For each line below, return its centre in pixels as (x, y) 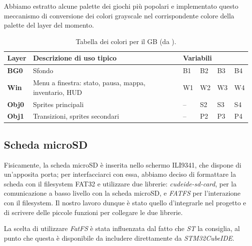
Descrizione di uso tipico (75, 58)
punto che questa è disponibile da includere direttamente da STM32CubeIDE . (119, 238)
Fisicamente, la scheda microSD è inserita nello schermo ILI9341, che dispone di (123, 164)
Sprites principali (58, 104)
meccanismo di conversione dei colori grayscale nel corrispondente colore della (119, 15)
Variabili (197, 58)
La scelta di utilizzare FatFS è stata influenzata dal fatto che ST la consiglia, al (122, 228)
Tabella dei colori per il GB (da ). (126, 41)
